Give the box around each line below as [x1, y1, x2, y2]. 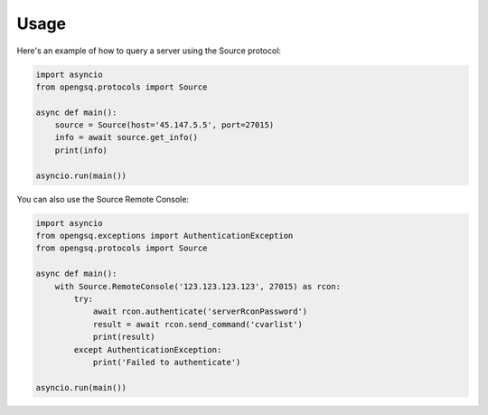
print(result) [92, 332, 155, 343]
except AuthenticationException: [73, 344, 222, 354]
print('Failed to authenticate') [92, 357, 241, 367]
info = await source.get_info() [54, 132, 199, 143]
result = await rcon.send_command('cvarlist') [92, 319, 303, 329]
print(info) [54, 145, 108, 156]
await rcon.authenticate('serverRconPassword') [92, 307, 308, 316]
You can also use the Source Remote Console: [16, 193, 190, 204]
